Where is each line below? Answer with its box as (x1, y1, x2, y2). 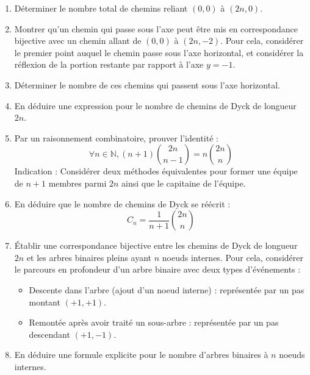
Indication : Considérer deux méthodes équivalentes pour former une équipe (14, 165, 298, 177)
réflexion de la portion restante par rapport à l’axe (14, 58, 204, 71)
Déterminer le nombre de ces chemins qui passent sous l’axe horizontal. (14, 78, 280, 91)
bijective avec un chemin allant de (14, 34, 142, 47)
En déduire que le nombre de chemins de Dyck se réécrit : (14, 197, 231, 210)
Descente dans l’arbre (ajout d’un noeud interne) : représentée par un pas (29, 283, 305, 296)
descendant (29, 327, 70, 340)
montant (29, 295, 60, 308)
